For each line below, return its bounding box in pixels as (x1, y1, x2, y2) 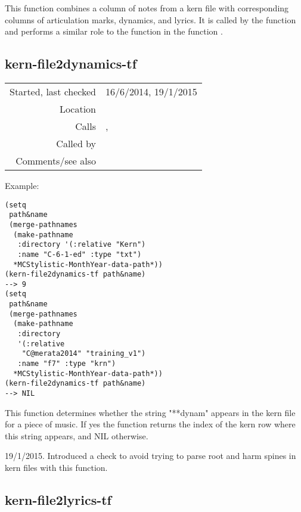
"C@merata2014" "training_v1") (21, 349, 146, 358)
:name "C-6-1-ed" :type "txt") (17, 250, 142, 259)
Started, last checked (10, 84, 97, 98)
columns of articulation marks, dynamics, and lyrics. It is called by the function (5, 13, 296, 26)
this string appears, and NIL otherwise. (5, 429, 148, 442)
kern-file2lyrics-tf (5, 491, 111, 509)
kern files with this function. (5, 461, 108, 474)
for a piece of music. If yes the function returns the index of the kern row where (5, 418, 296, 430)
